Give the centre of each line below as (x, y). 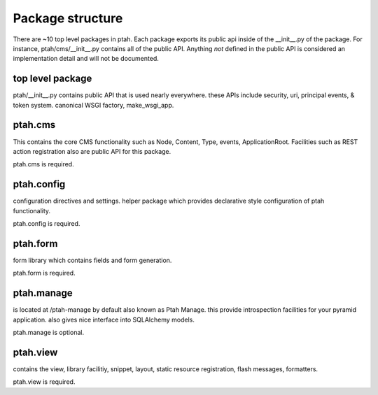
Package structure (68, 18)
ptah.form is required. (44, 273)
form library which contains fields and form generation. (92, 260)
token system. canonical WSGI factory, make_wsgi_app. (93, 105)
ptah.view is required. (44, 382)
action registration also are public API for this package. (92, 151)
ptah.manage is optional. (48, 332)
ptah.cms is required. (43, 164)
